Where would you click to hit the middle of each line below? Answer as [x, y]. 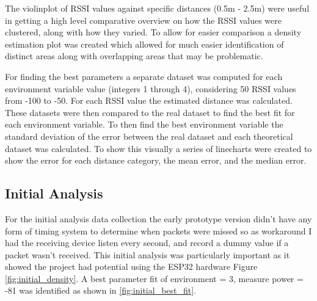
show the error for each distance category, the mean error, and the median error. [156, 160]
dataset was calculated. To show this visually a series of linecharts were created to [158, 148]
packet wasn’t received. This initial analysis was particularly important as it [148, 254]
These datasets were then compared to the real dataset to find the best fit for [150, 112]
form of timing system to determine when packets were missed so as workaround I [158, 230]
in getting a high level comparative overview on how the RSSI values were [144, 20]
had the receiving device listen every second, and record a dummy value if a [147, 243]
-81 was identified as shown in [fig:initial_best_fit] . [101, 290]
